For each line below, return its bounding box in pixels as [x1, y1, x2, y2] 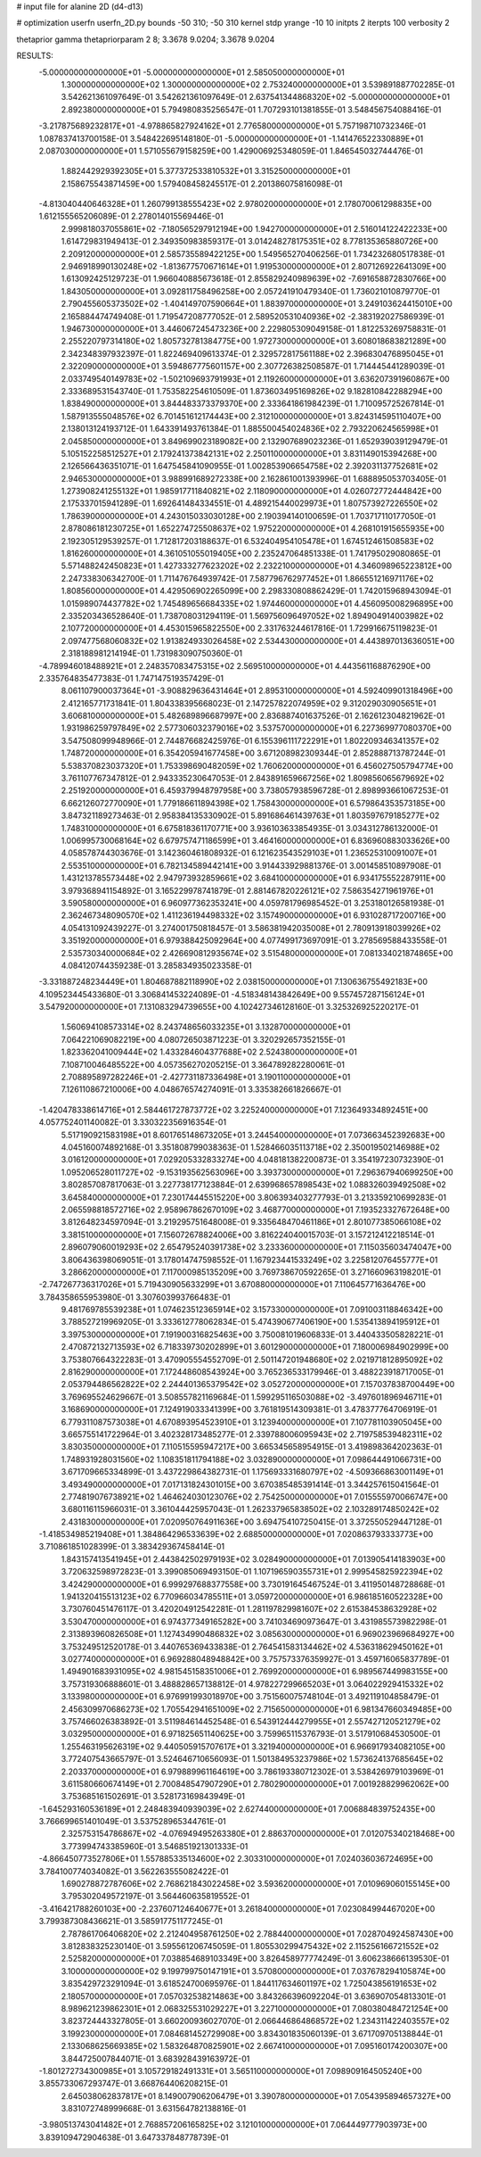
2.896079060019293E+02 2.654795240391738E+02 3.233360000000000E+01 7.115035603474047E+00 [61, 1242, 452, 1252]
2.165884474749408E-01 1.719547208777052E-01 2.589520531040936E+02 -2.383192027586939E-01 [61, 310, 444, 321]
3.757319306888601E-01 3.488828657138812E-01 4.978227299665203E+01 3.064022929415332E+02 [61, 1678, 444, 1690]
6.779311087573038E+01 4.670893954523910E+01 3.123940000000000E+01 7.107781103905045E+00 [61, 1417, 443, 1427]
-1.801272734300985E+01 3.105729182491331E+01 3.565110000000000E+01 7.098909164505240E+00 [38, 2065, 422, 2076]
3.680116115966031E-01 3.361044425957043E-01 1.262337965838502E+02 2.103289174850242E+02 [61, 1504, 440, 1515]
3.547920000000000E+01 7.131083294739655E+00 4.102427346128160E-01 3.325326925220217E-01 [38, 1002, 419, 1012]
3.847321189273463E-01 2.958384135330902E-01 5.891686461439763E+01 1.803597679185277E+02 [61, 810, 440, 821]
